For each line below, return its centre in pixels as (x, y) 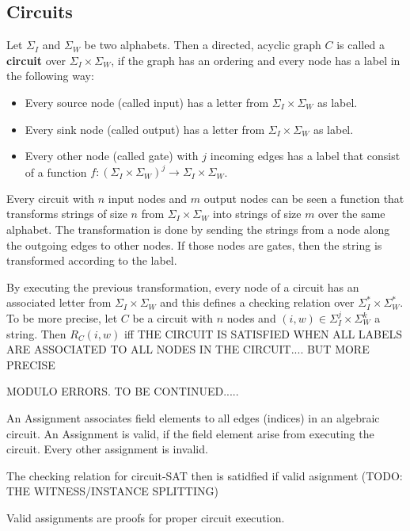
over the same (352, 214)
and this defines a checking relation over (257, 302)
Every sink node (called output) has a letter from (145, 129)
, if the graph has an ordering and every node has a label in (256, 60)
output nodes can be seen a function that (304, 198)
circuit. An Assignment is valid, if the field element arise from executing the (190, 433)
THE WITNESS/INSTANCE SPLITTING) (112, 491)
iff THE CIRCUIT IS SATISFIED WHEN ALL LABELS (263, 333)
